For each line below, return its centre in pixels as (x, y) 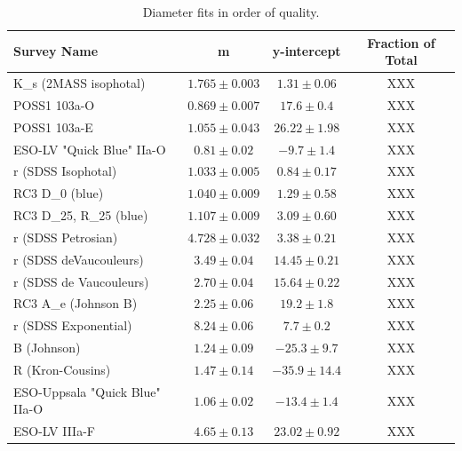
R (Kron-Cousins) (62, 369)
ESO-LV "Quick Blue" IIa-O (90, 149)
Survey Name (56, 51)
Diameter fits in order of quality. (231, 12)
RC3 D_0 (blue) (59, 193)
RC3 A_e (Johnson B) (76, 303)
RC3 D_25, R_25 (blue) (81, 215)
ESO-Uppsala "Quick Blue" (87, 391)
